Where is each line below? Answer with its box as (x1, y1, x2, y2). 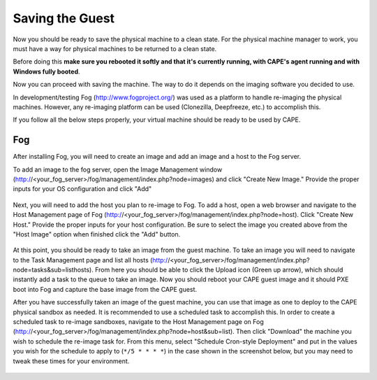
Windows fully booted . (13, 67, 80, 76)
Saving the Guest (13, 10, 115, 26)
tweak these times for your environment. (13, 357, 130, 365)
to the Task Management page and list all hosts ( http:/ (13, 255, 168, 264)
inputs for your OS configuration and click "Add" (13, 185, 152, 193)
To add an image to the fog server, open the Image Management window (13, 165, 223, 174)
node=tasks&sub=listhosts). (13, 266, 94, 274)
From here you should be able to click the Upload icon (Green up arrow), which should (94, 266, 343, 274)
